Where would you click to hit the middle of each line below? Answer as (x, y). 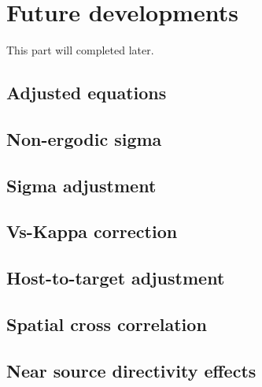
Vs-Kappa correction (92, 231)
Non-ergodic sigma (84, 138)
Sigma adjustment (81, 185)
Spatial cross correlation (107, 324)
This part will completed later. (80, 50)
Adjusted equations (87, 93)
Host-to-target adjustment (116, 278)
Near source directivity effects (131, 370)
